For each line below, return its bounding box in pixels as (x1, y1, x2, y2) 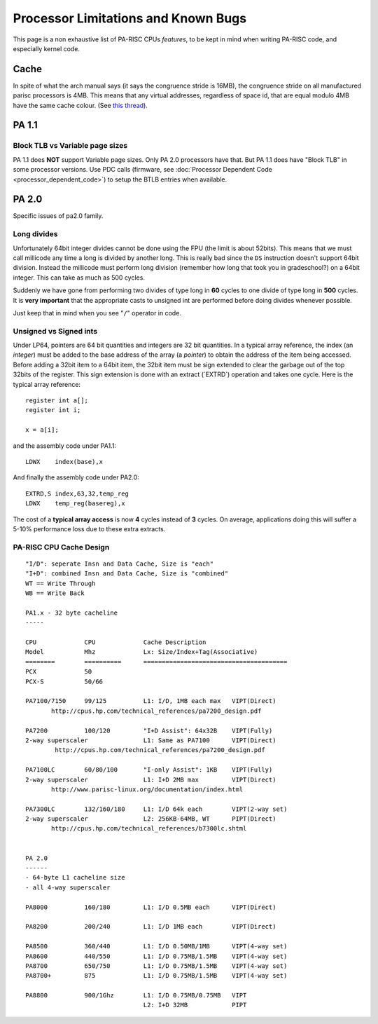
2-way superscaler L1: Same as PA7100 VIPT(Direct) (25, 736, 276, 744)
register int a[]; (25, 397, 89, 404)
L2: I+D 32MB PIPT (143, 1001, 247, 1009)
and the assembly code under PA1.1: (13, 442, 117, 450)
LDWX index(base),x (25, 458, 104, 465)
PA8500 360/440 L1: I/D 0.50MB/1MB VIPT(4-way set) (25, 943, 288, 950)
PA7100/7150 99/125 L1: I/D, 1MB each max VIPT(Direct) (25, 697, 276, 705)
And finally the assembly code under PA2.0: (13, 473, 139, 482)
